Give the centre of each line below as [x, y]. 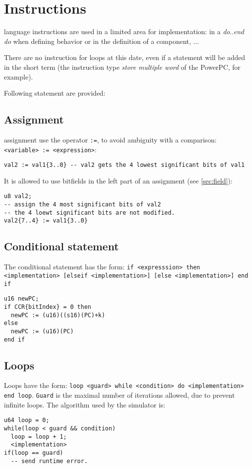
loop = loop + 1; [39, 437]
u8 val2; [18, 196]
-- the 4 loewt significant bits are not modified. [89, 213]
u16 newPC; [21, 299]
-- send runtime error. [49, 461]
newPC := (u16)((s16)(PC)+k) [58, 315]
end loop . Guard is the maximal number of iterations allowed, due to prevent [119, 395]
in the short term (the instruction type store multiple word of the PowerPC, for [122, 67]
